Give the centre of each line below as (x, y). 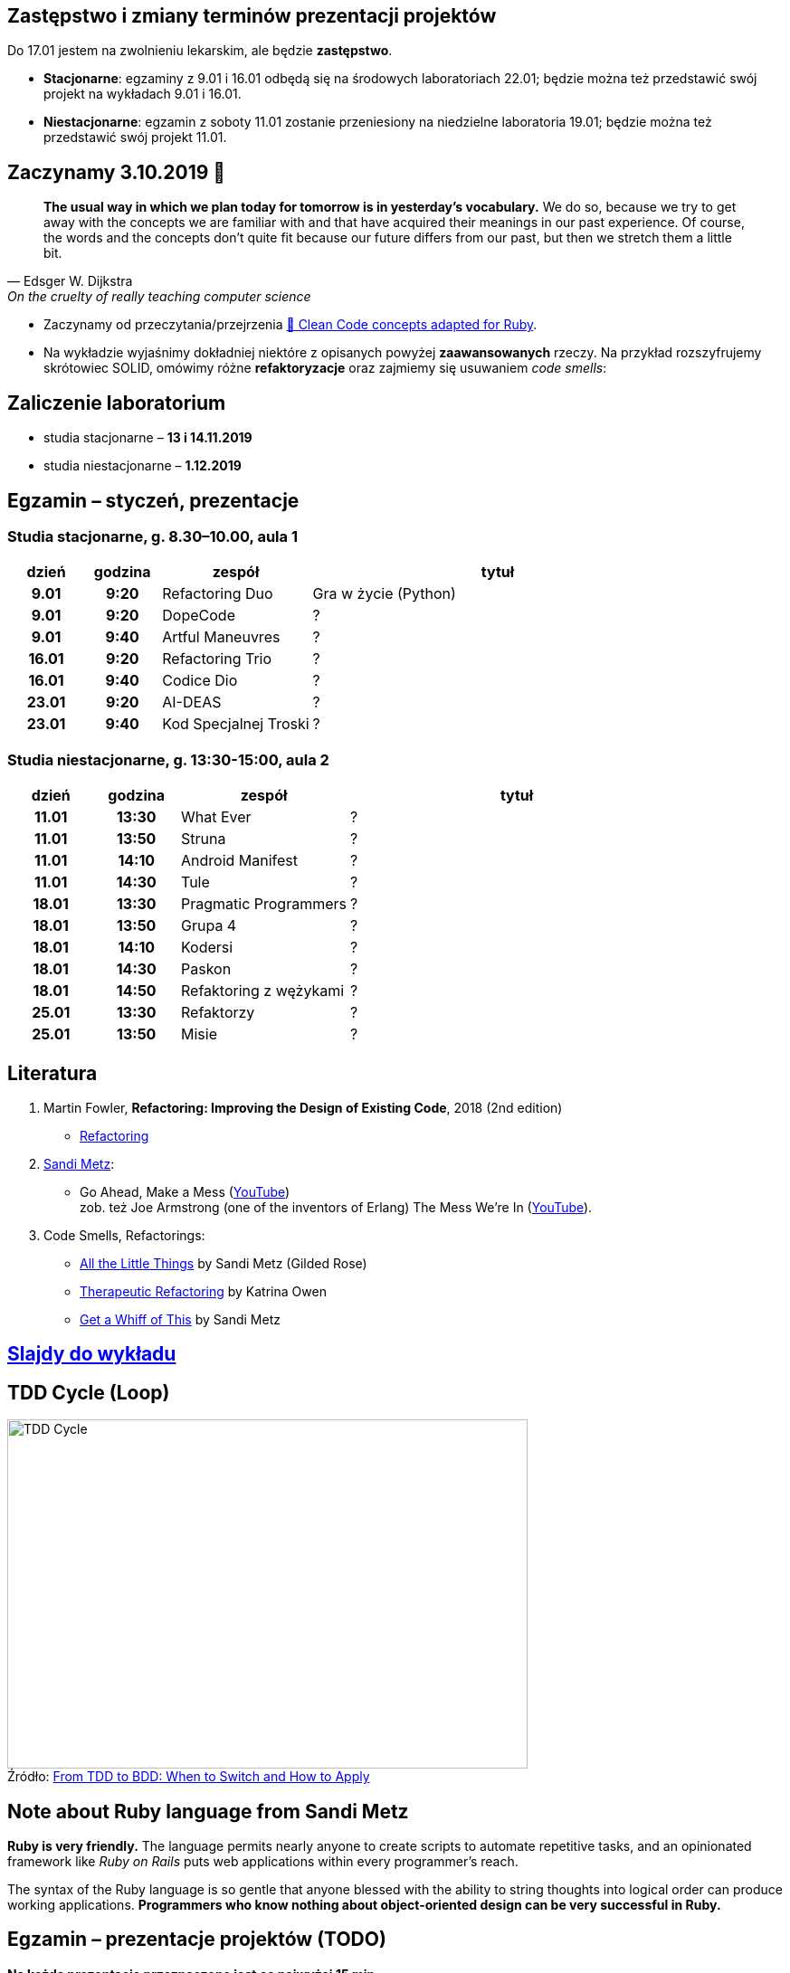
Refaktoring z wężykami (263, 991)
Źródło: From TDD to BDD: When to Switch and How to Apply (189, 1777)
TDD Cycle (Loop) (89, 1392)
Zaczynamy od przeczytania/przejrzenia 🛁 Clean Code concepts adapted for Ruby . (290, 325)
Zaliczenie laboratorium (117, 403)
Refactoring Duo (218, 594)
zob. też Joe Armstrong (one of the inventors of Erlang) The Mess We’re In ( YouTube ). (336, 1207)
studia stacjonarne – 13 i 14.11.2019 (148, 438)
